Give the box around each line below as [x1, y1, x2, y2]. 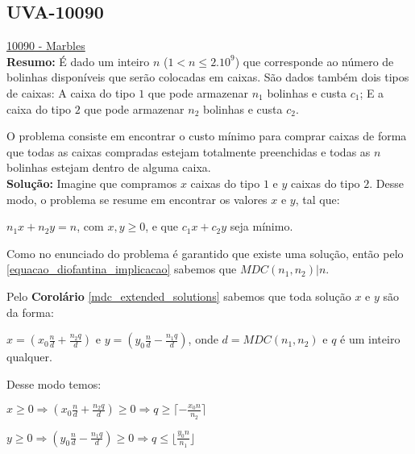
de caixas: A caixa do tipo [6, 84, 135, 101]
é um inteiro [340, 331, 400, 348]
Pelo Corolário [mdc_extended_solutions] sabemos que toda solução [6, 287, 351, 304]
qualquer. [6, 348, 52, 365]
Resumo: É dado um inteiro [6, 52, 150, 69]
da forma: [6, 303, 54, 320]
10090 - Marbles [6, 37, 85, 54]
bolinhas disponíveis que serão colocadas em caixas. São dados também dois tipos [6, 69, 409, 85]
